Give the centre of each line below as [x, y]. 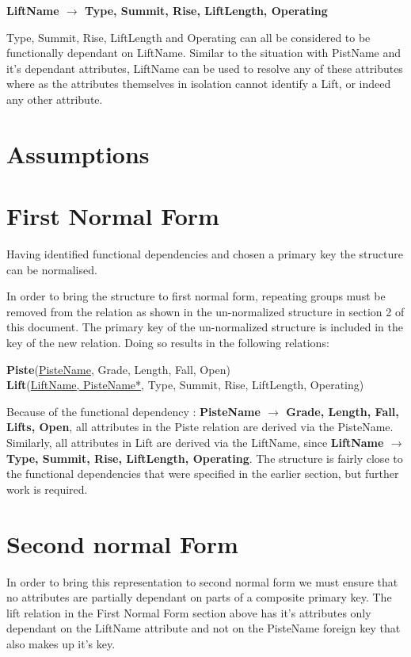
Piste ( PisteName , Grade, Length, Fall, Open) [118, 369]
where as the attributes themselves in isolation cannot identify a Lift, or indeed [199, 84]
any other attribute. [55, 99]
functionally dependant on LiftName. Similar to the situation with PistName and [204, 53]
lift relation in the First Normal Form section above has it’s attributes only [189, 612]
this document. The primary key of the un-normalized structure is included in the [205, 327]
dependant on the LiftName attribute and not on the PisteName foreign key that [204, 628]
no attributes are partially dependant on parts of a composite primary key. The [199, 597]
